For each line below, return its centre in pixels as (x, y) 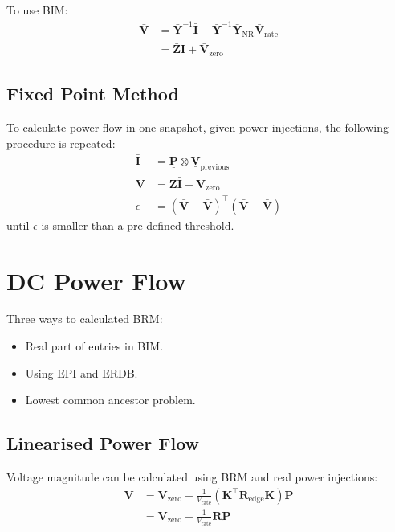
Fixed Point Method (93, 94)
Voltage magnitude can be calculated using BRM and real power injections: (192, 477)
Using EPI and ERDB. (81, 372)
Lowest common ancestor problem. (110, 400)
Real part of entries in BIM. (94, 346)
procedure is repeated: (61, 143)
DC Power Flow (96, 280)
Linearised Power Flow (103, 443)
